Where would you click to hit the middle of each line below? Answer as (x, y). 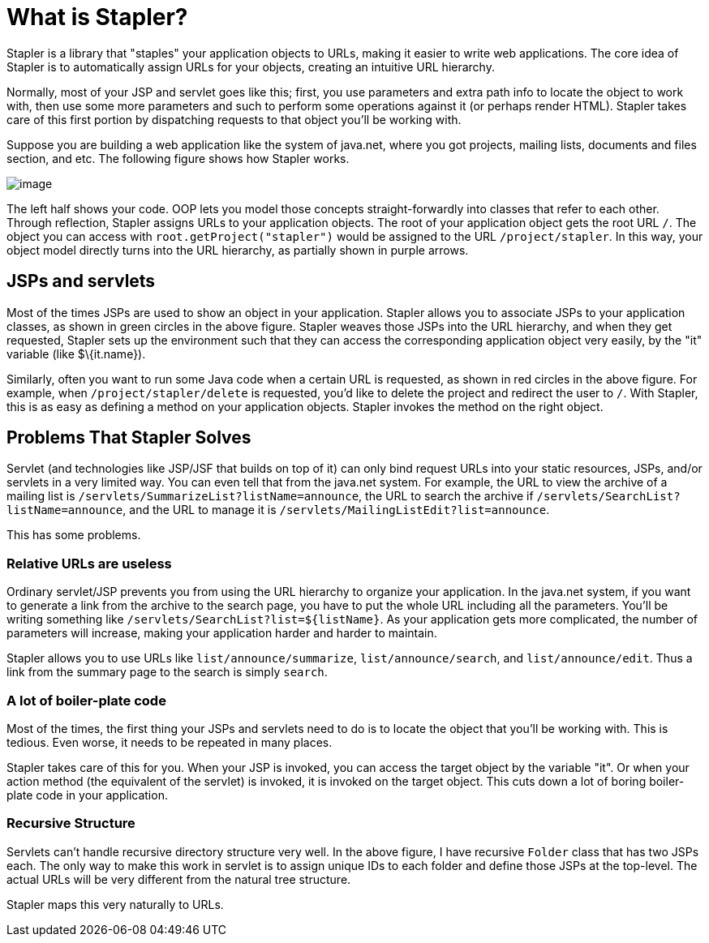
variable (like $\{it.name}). (76, 354)
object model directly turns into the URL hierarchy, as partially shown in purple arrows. (238, 250)
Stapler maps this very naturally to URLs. (115, 904)
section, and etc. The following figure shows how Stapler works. (178, 158)
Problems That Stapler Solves (129, 438)
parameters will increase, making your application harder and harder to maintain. (222, 633)
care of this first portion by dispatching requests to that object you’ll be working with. (234, 119)
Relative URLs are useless (89, 563)
